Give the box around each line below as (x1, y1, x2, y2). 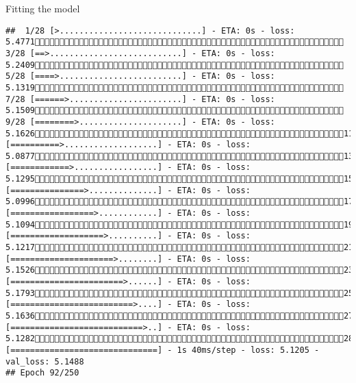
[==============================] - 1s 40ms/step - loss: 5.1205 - (5, 345, 320, 355)
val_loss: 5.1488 (5, 356, 84, 367)
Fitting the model (5, 1, 80, 15)
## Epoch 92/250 (5, 368, 79, 378)
